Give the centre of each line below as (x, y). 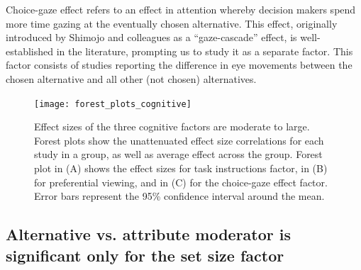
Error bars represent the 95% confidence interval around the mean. (179, 196)
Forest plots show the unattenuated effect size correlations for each (179, 140)
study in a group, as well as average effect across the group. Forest (178, 154)
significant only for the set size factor (145, 255)
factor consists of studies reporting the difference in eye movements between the (179, 65)
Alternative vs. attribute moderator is (149, 234)
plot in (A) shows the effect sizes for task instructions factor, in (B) (181, 168)
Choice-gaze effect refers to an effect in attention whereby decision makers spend (181, 9)
